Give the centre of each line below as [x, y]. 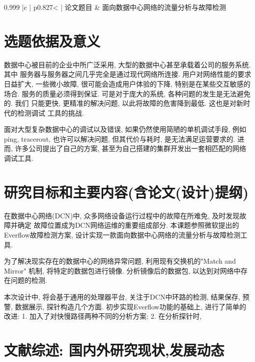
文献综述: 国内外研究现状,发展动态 [114, 349]
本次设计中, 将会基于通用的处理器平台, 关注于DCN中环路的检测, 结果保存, [122, 296]
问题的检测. [29, 280]
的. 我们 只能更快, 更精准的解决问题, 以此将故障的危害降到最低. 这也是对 [120, 103]
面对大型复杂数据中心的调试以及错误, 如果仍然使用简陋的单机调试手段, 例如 [125, 129]
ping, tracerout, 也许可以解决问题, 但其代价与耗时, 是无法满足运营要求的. [120, 138]
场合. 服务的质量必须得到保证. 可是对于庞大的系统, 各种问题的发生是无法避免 [127, 93]
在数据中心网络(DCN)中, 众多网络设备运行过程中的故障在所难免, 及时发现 [122, 215]
